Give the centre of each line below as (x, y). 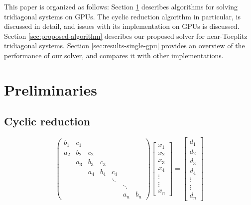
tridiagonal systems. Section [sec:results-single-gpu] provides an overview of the (125, 46)
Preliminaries (51, 89)
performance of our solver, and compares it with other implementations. (114, 55)
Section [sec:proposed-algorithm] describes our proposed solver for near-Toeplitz (126, 36)
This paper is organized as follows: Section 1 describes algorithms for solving (121, 6)
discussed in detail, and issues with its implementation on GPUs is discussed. (122, 26)
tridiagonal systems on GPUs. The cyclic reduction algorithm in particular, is (122, 16)
